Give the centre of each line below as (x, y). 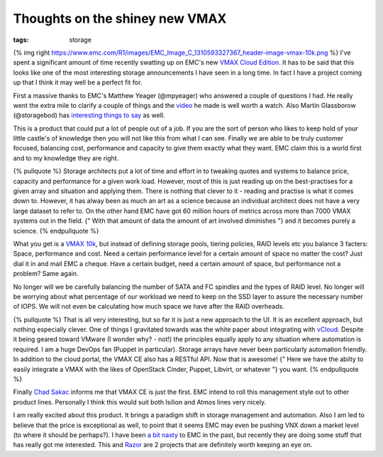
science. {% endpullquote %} (56, 231)
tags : (21, 40)
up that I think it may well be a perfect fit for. (78, 82)
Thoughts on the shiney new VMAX (120, 18)
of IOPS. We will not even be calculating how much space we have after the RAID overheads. (149, 307)
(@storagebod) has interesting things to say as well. (89, 115)
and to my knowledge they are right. (66, 158)
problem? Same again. (46, 274)
